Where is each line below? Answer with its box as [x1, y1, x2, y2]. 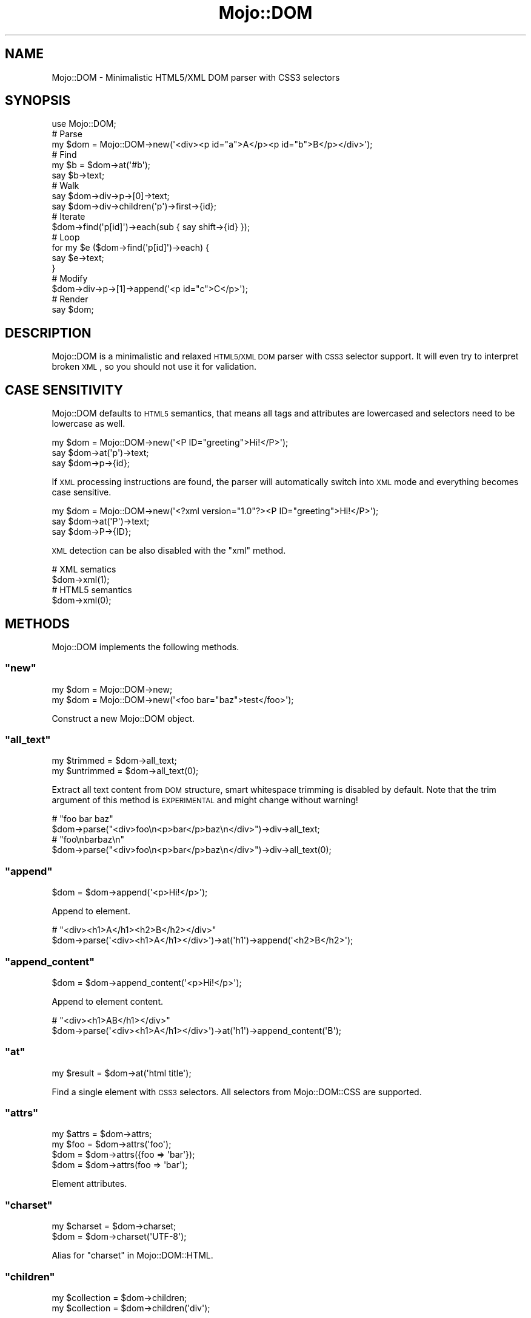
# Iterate [52, 211, 85, 222]
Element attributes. [52, 1178, 127, 1189]
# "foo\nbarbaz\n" [52, 834, 125, 845]
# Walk [52, 180, 79, 191]
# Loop [52, 232, 80, 243]
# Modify [52, 273, 88, 284]
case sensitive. [52, 487, 112, 498]
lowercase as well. [52, 418, 125, 429]
